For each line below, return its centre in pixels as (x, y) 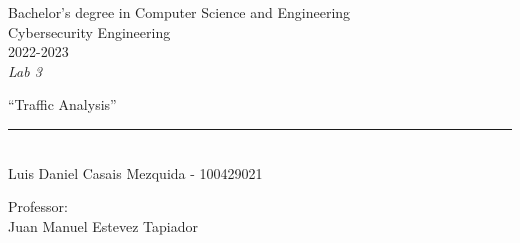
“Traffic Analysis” (62, 104)
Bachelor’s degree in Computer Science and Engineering (179, 12)
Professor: (38, 206)
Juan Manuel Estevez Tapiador (103, 225)
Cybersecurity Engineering (89, 31)
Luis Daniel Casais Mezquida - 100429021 (135, 172)
